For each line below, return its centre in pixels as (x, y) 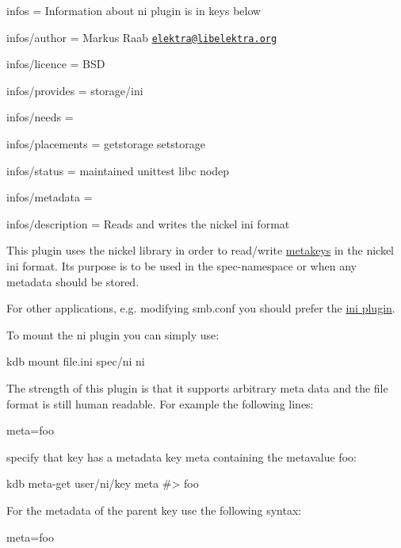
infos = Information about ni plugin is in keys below (134, 10)
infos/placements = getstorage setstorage (106, 144)
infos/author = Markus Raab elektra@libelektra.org (142, 37)
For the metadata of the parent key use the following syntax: (154, 510)
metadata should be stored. (73, 281)
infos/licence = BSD (56, 64)
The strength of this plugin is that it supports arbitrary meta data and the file (197, 387)
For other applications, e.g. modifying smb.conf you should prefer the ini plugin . (201, 308)
